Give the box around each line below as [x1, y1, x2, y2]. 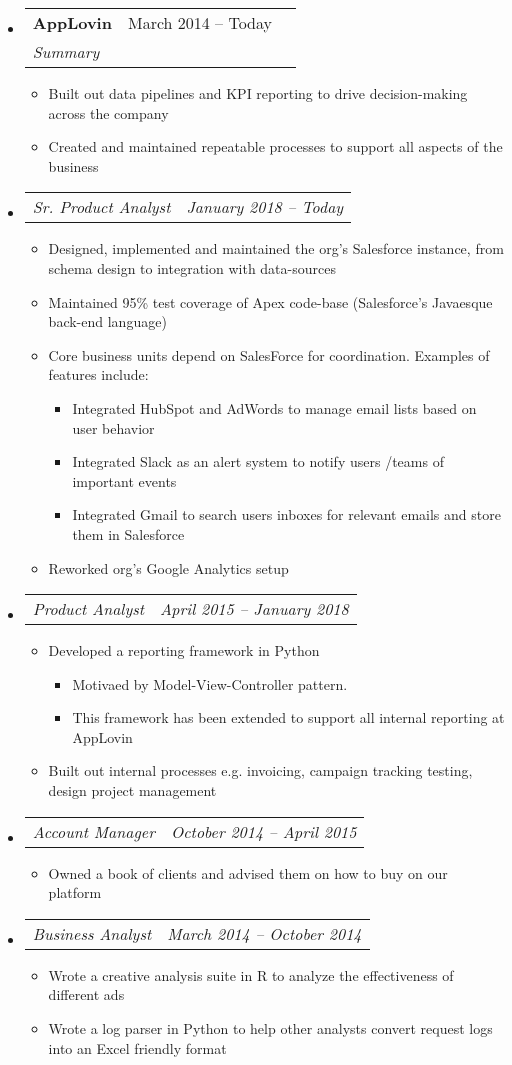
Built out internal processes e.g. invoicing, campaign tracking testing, [48, 760, 473, 781]
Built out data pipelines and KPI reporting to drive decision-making [48, 83, 468, 103]
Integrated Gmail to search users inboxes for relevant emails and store [72, 504, 501, 525]
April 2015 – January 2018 [160, 597, 349, 621]
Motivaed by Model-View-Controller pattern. [72, 673, 348, 694]
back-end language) [48, 311, 167, 332]
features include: [48, 364, 149, 385]
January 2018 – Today [186, 195, 344, 219]
